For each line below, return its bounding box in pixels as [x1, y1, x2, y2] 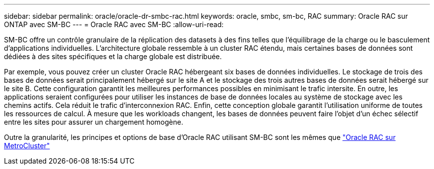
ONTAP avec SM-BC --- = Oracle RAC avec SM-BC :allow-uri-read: [4, 20, 224, 29]
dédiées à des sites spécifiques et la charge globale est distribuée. [4, 52, 222, 61]
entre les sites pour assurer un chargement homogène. [4, 118, 183, 126]
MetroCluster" [4, 141, 50, 150]
